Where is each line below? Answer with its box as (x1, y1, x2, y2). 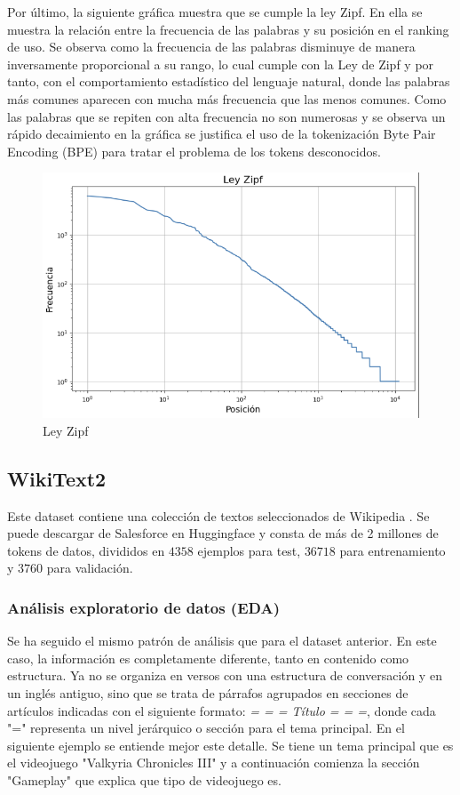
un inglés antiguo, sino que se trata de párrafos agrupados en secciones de (7, 684, 408, 702)
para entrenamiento (339, 541, 446, 559)
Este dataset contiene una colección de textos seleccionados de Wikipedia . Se (7, 506, 430, 525)
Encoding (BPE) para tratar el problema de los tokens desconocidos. (7, 141, 381, 160)
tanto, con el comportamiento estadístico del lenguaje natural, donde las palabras (7, 72, 450, 91)
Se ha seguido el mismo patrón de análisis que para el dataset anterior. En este (7, 631, 437, 650)
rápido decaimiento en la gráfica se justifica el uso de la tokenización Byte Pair (7, 124, 436, 143)
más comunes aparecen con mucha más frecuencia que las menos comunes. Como (7, 89, 447, 108)
